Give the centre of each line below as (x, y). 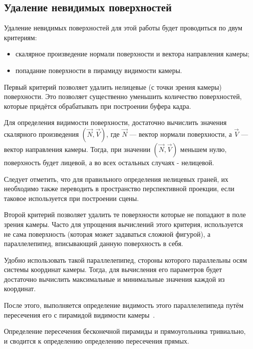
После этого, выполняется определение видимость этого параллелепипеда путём (124, 305)
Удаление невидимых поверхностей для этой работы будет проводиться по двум (123, 28)
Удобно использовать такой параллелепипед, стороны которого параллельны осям (126, 260)
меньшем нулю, (203, 149)
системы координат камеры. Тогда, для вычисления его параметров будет (113, 269)
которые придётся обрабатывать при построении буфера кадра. (98, 106)
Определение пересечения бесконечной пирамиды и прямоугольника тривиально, (125, 331)
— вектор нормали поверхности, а (181, 134)
